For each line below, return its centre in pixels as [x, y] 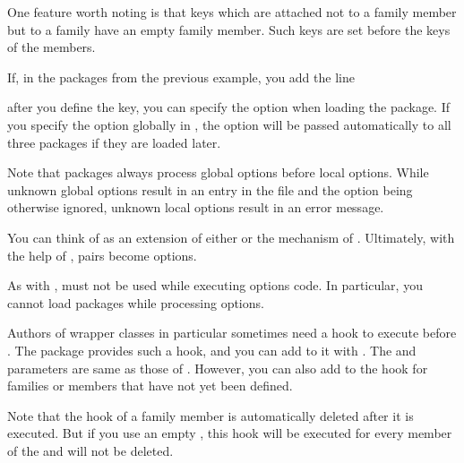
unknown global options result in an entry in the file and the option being [210, 189]
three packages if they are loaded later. [114, 142]
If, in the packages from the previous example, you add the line [181, 77]
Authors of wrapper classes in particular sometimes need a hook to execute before [232, 333]
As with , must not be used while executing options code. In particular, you [215, 285]
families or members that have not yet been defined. [150, 386]
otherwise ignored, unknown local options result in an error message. [196, 207]
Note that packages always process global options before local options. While [218, 172]
